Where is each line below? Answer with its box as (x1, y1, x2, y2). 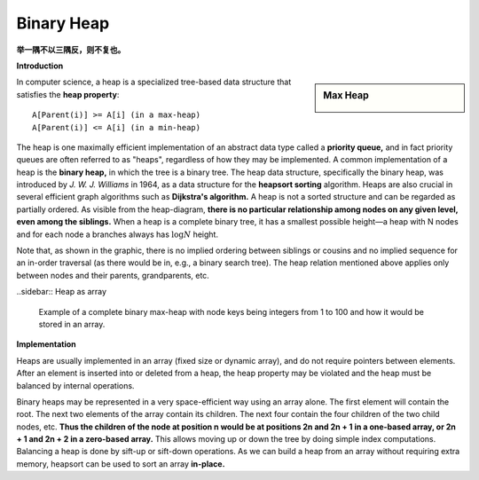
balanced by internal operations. (16, 380, 135, 390)
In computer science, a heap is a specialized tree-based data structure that (16, 76, 292, 88)
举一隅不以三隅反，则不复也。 (16, 44, 126, 55)
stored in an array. (38, 319, 106, 329)
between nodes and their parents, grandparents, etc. (16, 270, 210, 280)
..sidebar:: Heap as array (16, 287, 106, 297)
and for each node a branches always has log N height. (16, 229, 219, 240)
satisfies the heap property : (16, 89, 120, 99)
